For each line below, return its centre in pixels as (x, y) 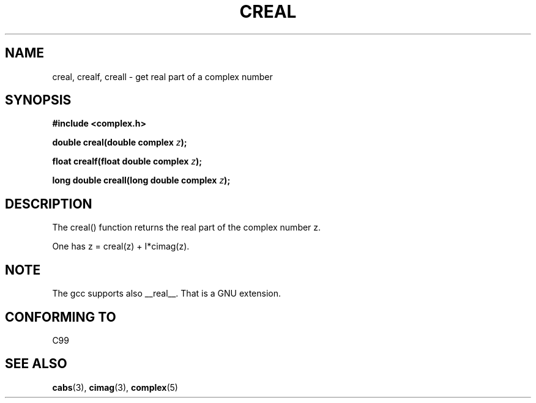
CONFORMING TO (61, 317)
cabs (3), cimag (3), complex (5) (115, 387)
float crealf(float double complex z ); (127, 161)
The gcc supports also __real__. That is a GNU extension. (167, 294)
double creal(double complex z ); (120, 142)
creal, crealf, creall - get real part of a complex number (162, 76)
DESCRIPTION (49, 204)
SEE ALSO (36, 364)
